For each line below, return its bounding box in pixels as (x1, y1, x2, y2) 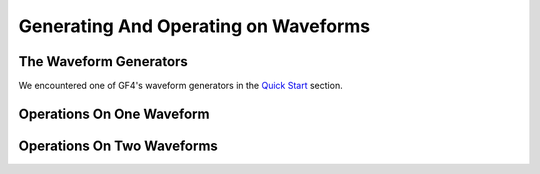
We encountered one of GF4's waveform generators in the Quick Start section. (18, 80, 344, 92)
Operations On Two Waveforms (18, 137, 219, 154)
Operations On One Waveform (18, 105, 210, 122)
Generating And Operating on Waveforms (18, 15, 371, 37)
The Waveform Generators (18, 53, 189, 70)
